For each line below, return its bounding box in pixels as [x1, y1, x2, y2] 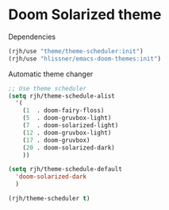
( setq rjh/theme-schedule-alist [8, 91, 115, 100]
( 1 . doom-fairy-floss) [22, 107, 105, 115]
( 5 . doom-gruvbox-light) [22, 114, 112, 122]
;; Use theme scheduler [8, 84, 87, 92]
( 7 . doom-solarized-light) [22, 122, 119, 130]
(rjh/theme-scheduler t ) [8, 195, 90, 203]
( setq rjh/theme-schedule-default [8, 165, 123, 173]
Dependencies [8, 32, 56, 41]
